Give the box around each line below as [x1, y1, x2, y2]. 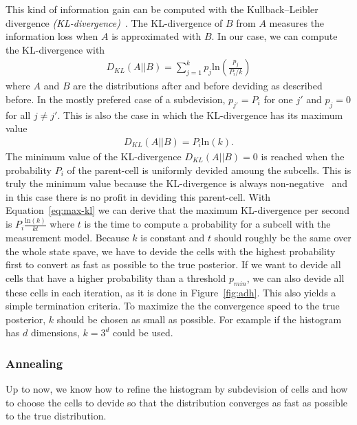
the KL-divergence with [6, 42, 105, 56]
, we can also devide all [246, 270, 345, 285]
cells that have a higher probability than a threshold [6, 270, 226, 285]
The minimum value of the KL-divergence [6, 149, 182, 164]
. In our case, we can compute [211, 29, 338, 43]
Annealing [6, 355, 63, 371]
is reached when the [261, 149, 345, 164]
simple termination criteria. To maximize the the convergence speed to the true [6, 298, 340, 313]
